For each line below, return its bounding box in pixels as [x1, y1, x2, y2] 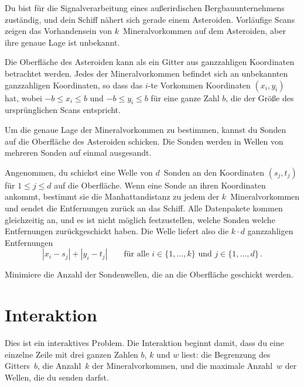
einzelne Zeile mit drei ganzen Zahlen [5, 348, 138, 360]
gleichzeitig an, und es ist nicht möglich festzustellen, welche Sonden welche [5, 213, 275, 225]
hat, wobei [5, 91, 42, 104]
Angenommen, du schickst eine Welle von [5, 166, 153, 178]
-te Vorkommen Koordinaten [148, 78, 251, 91]
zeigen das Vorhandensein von [5, 25, 112, 37]
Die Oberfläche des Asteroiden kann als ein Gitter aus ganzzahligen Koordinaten [5, 56, 295, 68]
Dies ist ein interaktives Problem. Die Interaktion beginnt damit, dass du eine [5, 337, 284, 349]
